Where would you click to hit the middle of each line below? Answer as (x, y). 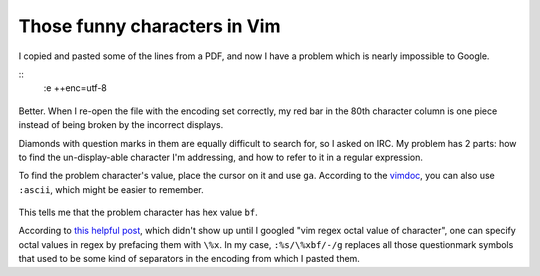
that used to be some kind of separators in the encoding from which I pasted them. (189, 259)
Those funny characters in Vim (149, 26)
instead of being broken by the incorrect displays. (121, 125)
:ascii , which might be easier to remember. (111, 189)
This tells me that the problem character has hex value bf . (138, 212)
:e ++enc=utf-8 (75, 88)
